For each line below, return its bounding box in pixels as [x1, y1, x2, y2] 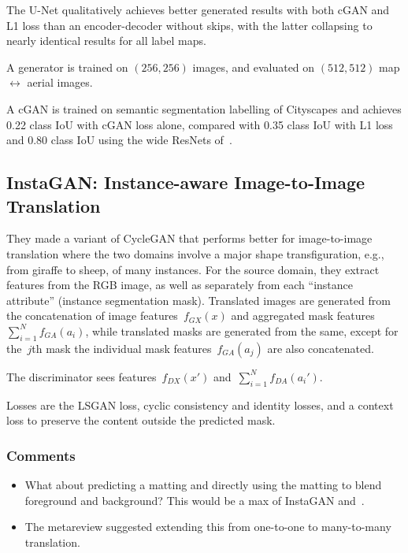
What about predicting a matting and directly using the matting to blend [24, 476, 382, 492]
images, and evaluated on [192, 58, 315, 75]
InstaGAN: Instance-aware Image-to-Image [6, 170, 365, 195]
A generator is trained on [6, 58, 128, 75]
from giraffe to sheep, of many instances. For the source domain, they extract [6, 261, 380, 277]
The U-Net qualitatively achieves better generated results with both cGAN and [6, 2, 390, 17]
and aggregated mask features [231, 307, 375, 324]
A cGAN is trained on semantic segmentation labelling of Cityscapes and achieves [6, 100, 402, 117]
